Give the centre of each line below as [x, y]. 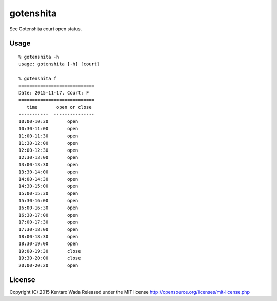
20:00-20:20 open [48, 265]
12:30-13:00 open [48, 157]
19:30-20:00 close [50, 258]
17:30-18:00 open [48, 229]
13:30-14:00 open [48, 172]
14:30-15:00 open [48, 186]
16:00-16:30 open [48, 208]
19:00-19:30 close [50, 251]
